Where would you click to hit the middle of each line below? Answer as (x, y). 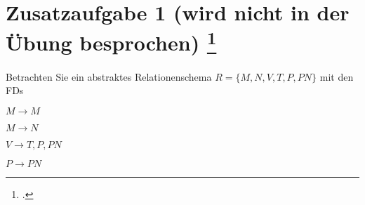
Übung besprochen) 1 (111, 41)
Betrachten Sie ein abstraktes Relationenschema (109, 76)
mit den (337, 76)
